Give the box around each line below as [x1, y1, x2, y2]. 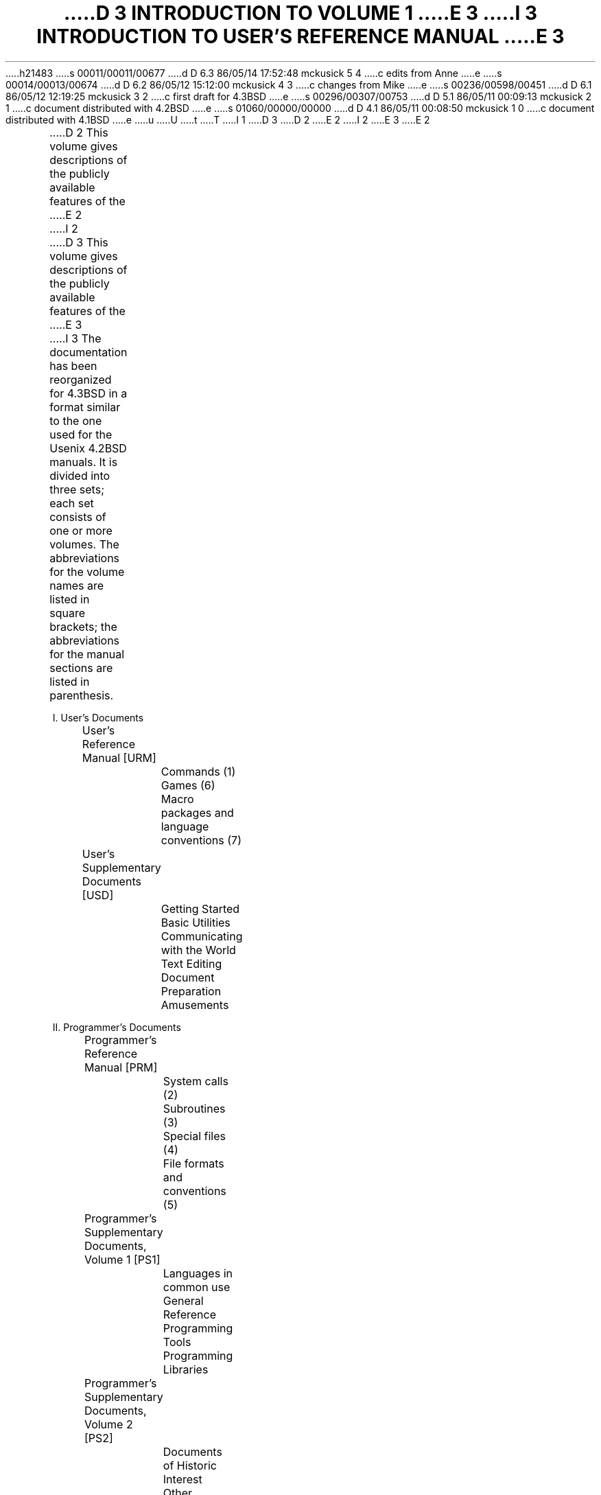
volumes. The [49, 537, 119, 551]
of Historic [163, 1458, 217, 1472]
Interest [163, 1472, 202, 1486]
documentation [49, 345, 128, 359]
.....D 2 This [49, 125, 108, 139]
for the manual [49, 647, 125, 661]
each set [49, 496, 94, 510]
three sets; [49, 482, 104, 496]
